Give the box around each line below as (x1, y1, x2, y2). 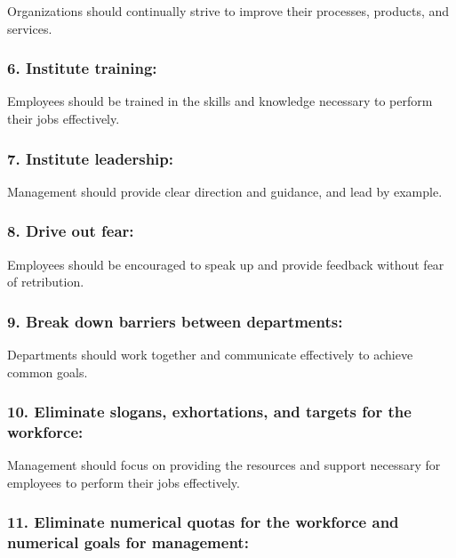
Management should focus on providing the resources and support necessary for (7, 456, 441, 474)
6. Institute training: (7, 57, 157, 79)
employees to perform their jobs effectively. (7, 473, 240, 491)
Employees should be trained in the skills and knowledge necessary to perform (7, 92, 433, 110)
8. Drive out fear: (7, 220, 134, 242)
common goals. (7, 362, 88, 381)
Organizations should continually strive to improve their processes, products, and (7, 2, 450, 20)
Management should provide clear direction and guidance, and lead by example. (7, 182, 443, 200)
